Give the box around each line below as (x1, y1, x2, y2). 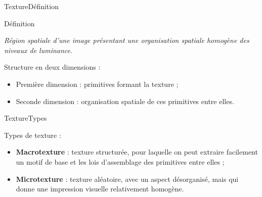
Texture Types (4, 113, 47, 123)
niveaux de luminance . (4, 44, 72, 55)
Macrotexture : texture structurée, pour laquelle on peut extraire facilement (16, 146, 258, 157)
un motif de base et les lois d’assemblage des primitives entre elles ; (16, 156, 225, 167)
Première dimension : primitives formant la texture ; (16, 78, 179, 89)
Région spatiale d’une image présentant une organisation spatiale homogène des (4, 35, 249, 45)
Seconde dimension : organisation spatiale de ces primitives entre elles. (16, 95, 234, 106)
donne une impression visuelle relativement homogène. (16, 183, 184, 194)
